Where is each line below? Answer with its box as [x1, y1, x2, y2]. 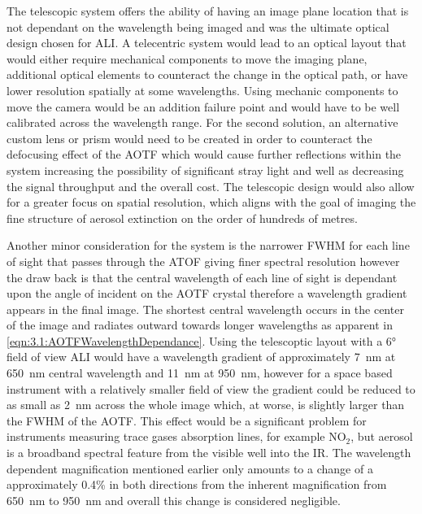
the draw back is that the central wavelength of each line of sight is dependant [7, 268, 398, 285]
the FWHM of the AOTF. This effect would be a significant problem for [7, 412, 367, 429]
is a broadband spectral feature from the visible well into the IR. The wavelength [7, 444, 411, 461]
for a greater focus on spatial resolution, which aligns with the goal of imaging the [7, 194, 416, 211]
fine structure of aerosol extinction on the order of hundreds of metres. [7, 209, 358, 226]
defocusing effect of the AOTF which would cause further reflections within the [7, 146, 402, 163]
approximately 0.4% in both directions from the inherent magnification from [7, 476, 387, 493]
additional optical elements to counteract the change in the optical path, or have [7, 66, 408, 83]
